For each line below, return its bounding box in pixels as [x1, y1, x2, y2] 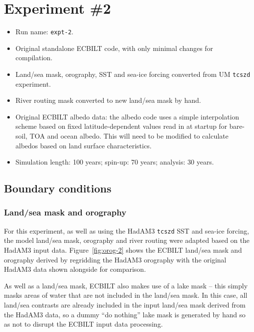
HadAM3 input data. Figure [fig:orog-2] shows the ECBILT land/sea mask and [4, 245, 242, 255]
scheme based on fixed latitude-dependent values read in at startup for [15, 121, 227, 131]
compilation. [15, 52, 53, 63]
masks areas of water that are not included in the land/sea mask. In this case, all [4, 290, 248, 300]
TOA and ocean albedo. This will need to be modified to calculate [29, 131, 229, 141]
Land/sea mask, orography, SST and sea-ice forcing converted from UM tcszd [15, 69, 251, 79]
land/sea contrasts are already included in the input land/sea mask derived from [4, 300, 246, 309]
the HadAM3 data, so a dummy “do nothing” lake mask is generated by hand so [4, 309, 246, 319]
